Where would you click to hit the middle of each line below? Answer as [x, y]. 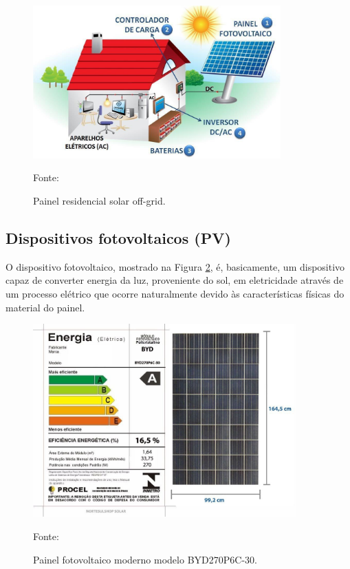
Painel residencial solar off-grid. [99, 200]
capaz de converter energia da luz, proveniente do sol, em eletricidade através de [175, 280]
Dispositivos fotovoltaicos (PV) [118, 237]
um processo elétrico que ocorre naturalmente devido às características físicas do [175, 293]
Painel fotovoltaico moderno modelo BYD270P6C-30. [145, 559]
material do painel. [45, 307]
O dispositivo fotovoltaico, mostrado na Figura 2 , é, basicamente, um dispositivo [175, 266]
